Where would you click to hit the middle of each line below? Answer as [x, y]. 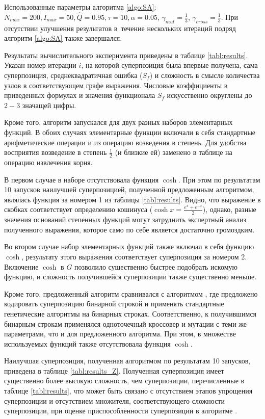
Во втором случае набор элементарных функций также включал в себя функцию [129, 246]
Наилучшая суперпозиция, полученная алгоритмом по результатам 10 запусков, [127, 361]
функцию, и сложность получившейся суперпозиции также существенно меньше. [130, 277]
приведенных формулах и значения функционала [80, 95]
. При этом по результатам [219, 179]
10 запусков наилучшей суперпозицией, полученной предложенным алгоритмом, [129, 189]
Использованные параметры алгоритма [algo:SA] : [80, 7]
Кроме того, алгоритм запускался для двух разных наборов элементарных [118, 122]
